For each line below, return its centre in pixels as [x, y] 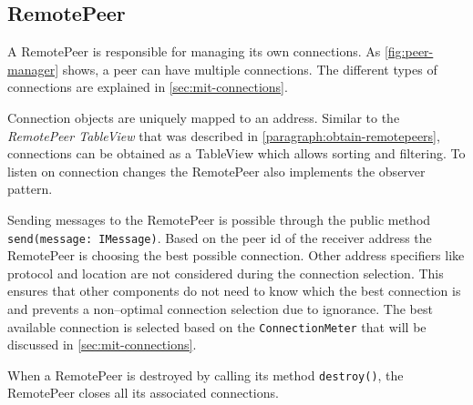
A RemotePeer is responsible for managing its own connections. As [194, 51]
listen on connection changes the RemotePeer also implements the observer [216, 171]
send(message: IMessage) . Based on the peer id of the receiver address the [220, 237]
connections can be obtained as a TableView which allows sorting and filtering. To [236, 153]
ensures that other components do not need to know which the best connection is [234, 291]
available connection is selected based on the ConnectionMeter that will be [217, 326]
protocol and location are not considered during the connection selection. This [226, 273]
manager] [33, 69]
